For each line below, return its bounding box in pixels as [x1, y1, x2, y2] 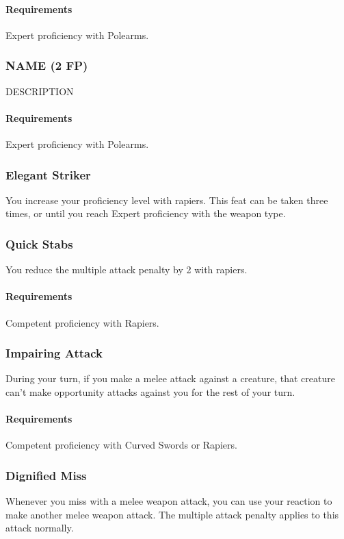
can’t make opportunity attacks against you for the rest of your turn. [5, 385, 295, 399]
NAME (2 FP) [5, 57, 88, 74]
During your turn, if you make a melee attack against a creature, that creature [5, 371, 335, 386]
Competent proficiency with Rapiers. [5, 315, 159, 329]
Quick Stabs [5, 235, 73, 252]
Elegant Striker [5, 166, 91, 183]
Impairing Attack [5, 344, 103, 362]
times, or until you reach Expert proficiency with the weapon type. [5, 206, 286, 221]
